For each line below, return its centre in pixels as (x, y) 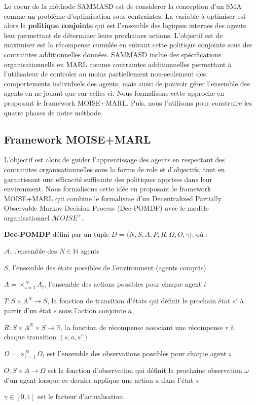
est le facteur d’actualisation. (81, 396)
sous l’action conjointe (92, 311)
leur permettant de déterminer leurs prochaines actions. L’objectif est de (113, 35)
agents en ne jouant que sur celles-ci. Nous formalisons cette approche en (114, 93)
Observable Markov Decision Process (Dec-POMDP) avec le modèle (106, 208)
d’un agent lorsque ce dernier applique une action (79, 380)
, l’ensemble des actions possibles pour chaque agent (123, 284)
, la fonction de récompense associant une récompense (142, 327)
